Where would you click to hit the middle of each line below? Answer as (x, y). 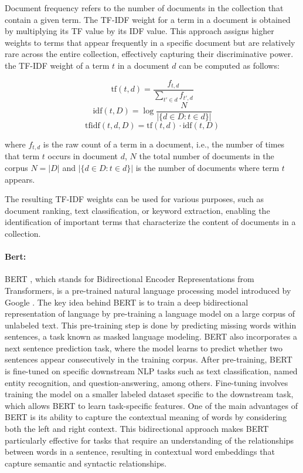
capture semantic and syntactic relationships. (86, 463)
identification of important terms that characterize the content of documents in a (150, 222)
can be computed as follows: (229, 65)
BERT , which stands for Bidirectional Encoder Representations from (130, 279)
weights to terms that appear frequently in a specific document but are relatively (150, 42)
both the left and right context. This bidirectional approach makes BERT (137, 429)
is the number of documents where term (207, 167)
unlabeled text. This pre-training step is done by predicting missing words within (151, 325)
